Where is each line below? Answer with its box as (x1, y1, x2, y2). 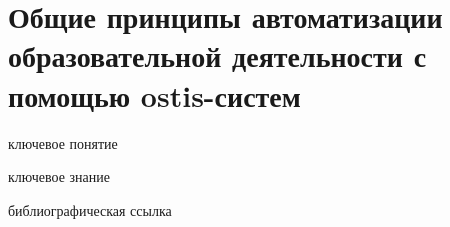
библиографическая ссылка (8, 199, 172, 220)
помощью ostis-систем (8, 74, 301, 115)
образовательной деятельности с (8, 35, 427, 76)
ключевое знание (8, 166, 110, 187)
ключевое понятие (8, 132, 118, 153)
